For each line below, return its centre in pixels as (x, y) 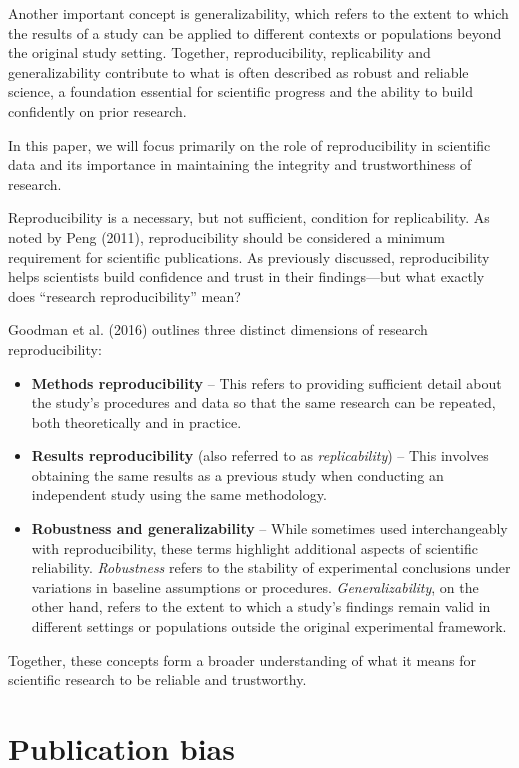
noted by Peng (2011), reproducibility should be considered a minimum (226, 236)
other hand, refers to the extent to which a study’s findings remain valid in (261, 606)
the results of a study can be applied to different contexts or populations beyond (255, 32)
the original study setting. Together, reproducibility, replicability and (219, 52)
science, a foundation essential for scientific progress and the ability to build (240, 91)
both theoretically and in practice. (136, 421)
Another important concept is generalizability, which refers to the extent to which (258, 13)
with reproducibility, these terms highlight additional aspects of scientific (255, 547)
